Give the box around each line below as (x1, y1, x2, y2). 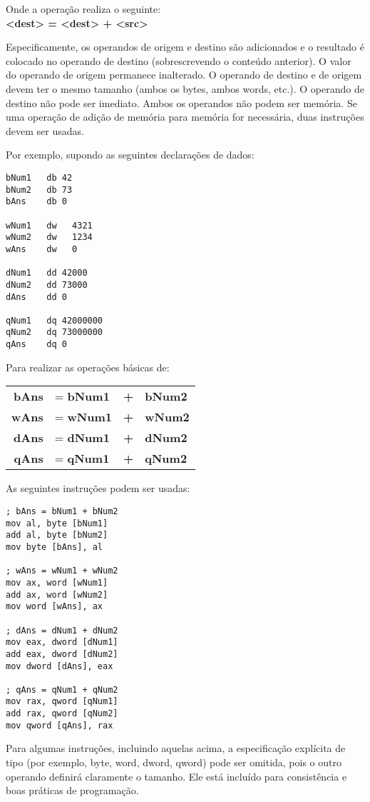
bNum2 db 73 (6, 184, 73, 195)
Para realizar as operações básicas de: (6, 359, 170, 374)
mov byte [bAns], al (6, 541, 103, 552)
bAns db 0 (6, 196, 67, 207)
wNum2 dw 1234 (6, 232, 93, 243)
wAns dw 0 (6, 244, 78, 254)
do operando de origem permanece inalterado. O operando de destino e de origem (6, 67, 362, 82)
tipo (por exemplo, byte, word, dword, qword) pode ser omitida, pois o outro (6, 755, 341, 770)
